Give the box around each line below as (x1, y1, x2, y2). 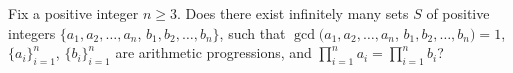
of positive (426, 3, 490, 23)
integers (8, 22, 56, 43)
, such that (219, 22, 286, 43)
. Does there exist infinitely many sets (176, 3, 409, 23)
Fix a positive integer (8, 3, 139, 23)
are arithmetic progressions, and (115, 42, 312, 63)
